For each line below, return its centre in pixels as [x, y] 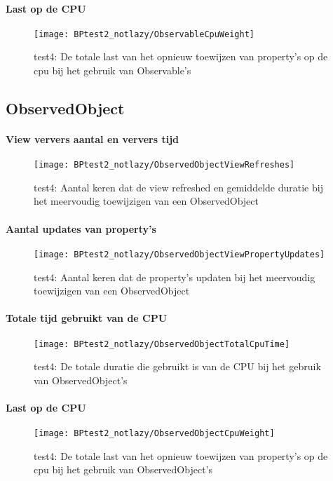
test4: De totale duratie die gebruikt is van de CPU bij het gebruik [177, 366]
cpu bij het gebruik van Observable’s [113, 70]
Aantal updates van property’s [81, 228]
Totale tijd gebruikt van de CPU [87, 318]
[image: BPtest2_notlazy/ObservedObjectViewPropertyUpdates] [179, 254]
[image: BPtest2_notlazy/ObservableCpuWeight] [144, 34]
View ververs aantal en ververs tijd [93, 139]
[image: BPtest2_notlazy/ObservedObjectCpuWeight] [154, 434]
